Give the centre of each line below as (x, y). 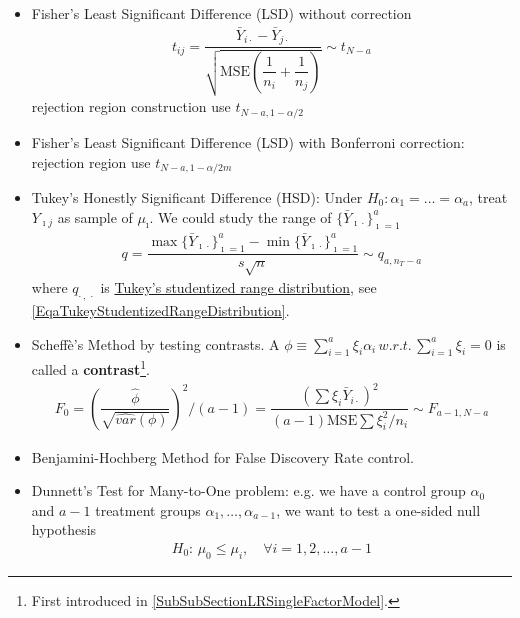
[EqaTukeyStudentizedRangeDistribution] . (160, 310)
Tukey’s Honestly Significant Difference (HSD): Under (197, 196)
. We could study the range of (240, 216)
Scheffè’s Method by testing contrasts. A (155, 343)
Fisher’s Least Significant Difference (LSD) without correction (221, 13)
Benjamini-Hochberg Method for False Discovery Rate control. (222, 456)
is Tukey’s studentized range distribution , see (238, 287)
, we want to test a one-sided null (378, 509)
